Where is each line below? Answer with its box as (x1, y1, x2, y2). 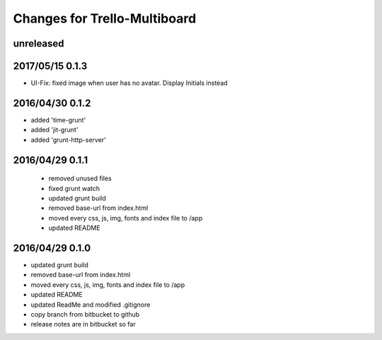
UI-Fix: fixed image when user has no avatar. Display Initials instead (30, 78, 228, 88)
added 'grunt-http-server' (30, 135, 106, 144)
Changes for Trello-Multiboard (13, 11, 197, 26)
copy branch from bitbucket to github (30, 310, 140, 318)
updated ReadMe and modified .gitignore (30, 300, 151, 309)
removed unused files (48, 174, 112, 183)
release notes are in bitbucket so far (30, 320, 136, 329)
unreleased (13, 37, 64, 49)
